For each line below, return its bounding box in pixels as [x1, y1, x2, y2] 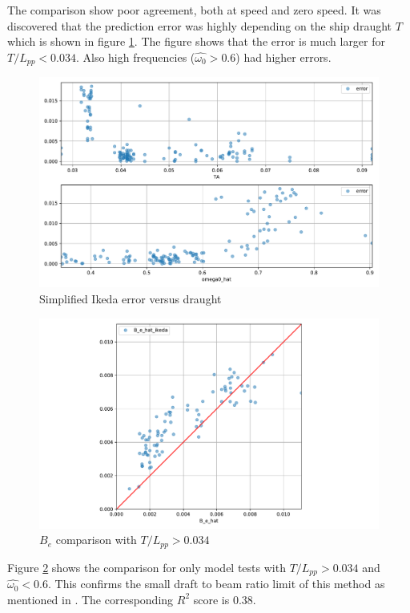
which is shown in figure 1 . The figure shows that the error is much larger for [7, 33, 386, 50]
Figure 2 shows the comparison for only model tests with [7, 558, 286, 575]
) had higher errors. [235, 48, 332, 65]
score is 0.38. [193, 591, 256, 607]
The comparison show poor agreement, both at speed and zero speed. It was [7, 2, 381, 18]
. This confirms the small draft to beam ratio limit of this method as [47, 575, 385, 592]
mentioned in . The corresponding [7, 591, 174, 607]
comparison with [55, 531, 137, 548]
